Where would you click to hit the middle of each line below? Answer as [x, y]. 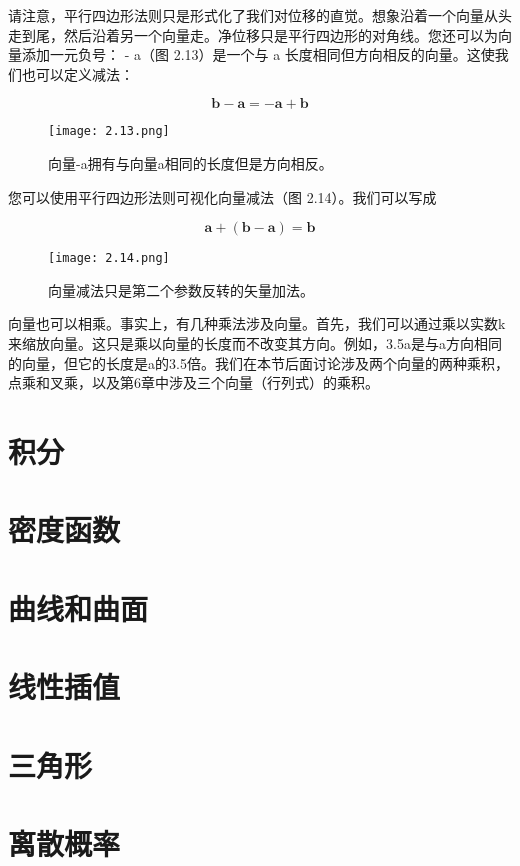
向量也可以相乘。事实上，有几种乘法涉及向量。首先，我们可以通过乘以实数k [257, 323]
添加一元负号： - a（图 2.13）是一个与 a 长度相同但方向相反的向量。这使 [258, 54]
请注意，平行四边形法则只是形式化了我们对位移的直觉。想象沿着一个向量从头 [260, 15]
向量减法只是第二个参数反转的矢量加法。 [181, 289]
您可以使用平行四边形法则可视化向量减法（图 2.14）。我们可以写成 [222, 196]
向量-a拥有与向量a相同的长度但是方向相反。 [190, 163]
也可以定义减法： [77, 73]
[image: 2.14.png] [109, 258]
